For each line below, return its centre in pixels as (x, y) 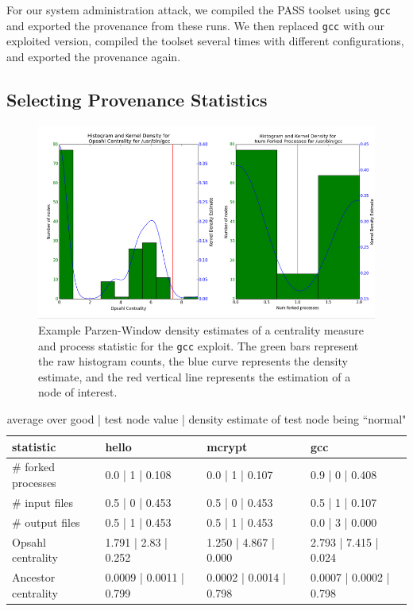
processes (34, 483)
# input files (43, 502)
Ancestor (34, 577)
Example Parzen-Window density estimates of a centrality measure (201, 330)
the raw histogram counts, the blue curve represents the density (193, 361)
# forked (34, 467)
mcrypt (227, 446)
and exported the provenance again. (94, 56)
